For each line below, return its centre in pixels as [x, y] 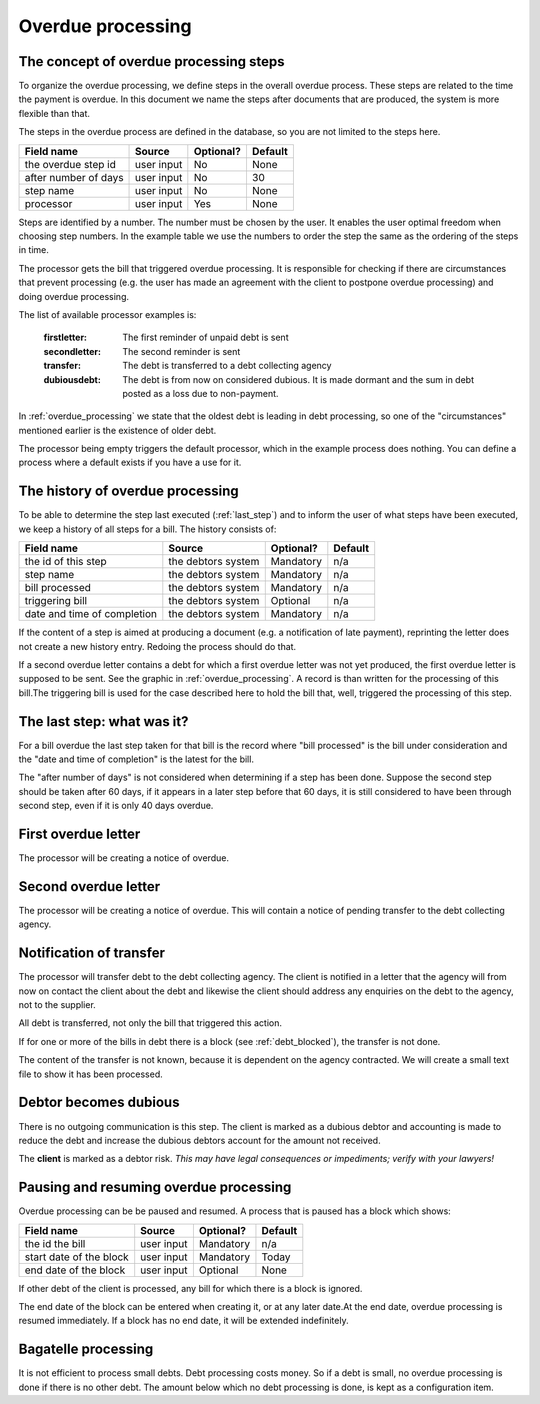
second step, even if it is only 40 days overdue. [116, 806]
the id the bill [55, 1243]
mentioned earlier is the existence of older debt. [117, 430]
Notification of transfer [91, 953]
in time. [34, 250]
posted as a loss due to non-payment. [200, 393]
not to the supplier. [57, 1005]
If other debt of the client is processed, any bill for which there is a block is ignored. [190, 1288]
